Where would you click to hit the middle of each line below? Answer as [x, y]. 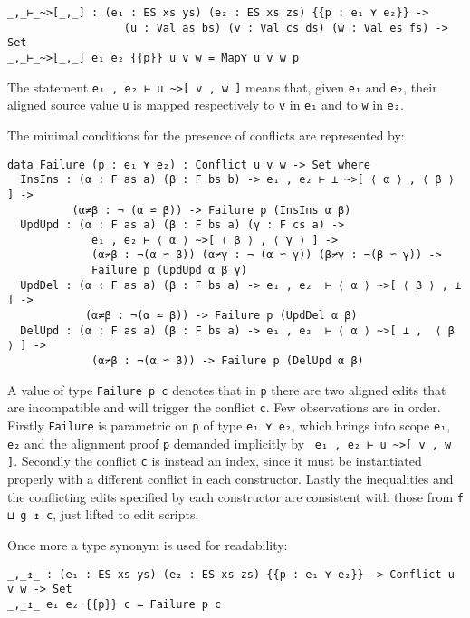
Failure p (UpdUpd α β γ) [169, 270]
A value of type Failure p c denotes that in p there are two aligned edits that [227, 389]
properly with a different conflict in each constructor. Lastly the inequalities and [230, 478]
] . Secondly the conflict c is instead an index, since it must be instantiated [215, 461]
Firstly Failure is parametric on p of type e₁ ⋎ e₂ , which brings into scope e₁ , [229, 425]
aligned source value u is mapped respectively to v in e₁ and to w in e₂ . [206, 105]
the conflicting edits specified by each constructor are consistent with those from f [235, 496]
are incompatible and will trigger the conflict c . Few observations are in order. [224, 407]
